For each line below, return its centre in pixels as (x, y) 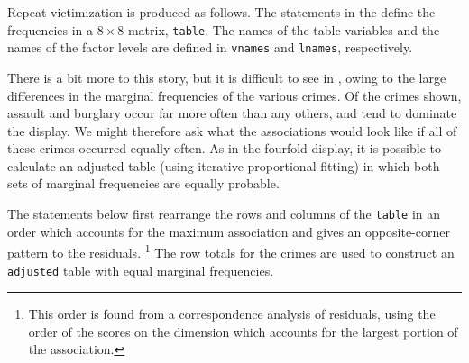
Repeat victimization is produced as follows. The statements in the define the (221, 12)
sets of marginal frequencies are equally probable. (143, 183)
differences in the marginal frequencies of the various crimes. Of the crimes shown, (234, 95)
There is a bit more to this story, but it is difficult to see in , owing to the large (227, 77)
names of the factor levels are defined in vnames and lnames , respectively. (210, 47)
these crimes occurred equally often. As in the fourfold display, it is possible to (224, 148)
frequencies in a (51, 29)
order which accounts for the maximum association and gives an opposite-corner (229, 231)
